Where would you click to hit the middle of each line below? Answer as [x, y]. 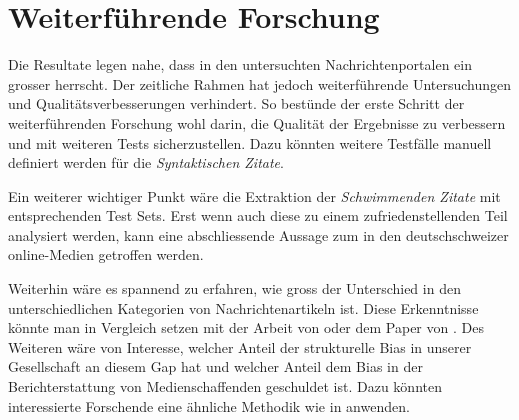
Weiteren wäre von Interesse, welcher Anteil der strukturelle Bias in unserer [240, 346]
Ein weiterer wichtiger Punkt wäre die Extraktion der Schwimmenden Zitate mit [254, 195]
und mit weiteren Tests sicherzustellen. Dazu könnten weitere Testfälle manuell [250, 142]
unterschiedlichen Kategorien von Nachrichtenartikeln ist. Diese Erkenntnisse [243, 307]
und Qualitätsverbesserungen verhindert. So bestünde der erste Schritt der [236, 103]
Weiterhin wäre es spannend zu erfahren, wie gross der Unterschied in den [234, 288]
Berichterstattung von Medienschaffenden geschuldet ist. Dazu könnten [225, 386]
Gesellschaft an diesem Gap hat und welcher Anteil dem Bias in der [215, 366]
